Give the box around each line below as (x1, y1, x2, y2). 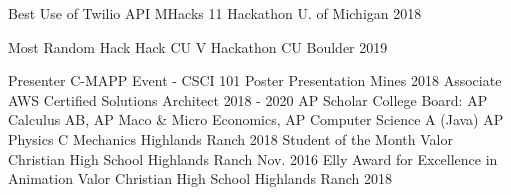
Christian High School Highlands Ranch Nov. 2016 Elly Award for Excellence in (8, 148, 498, 169)
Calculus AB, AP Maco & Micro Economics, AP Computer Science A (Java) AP (8, 109, 504, 130)
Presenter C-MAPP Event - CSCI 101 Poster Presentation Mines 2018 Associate (8, 70, 502, 91)
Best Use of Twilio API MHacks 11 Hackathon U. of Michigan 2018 (8, 3, 422, 23)
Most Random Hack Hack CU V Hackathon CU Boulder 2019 (8, 36, 388, 57)
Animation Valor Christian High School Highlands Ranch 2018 (8, 168, 392, 189)
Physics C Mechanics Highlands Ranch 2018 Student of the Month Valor (8, 128, 453, 149)
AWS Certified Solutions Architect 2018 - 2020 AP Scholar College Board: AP (8, 89, 488, 110)
